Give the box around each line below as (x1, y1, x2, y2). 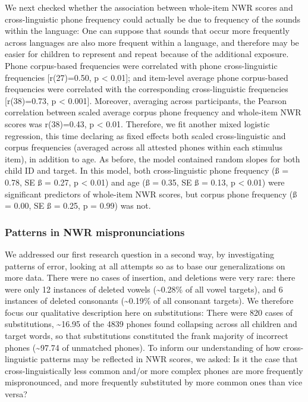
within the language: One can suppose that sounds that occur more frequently (5, 24, 290, 37)
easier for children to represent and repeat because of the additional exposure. (5, 48, 289, 60)
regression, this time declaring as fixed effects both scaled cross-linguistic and (5, 129, 286, 142)
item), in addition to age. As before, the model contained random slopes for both (5, 152, 300, 165)
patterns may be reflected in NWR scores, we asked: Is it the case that (40, 353, 298, 365)
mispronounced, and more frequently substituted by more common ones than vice (5, 376, 303, 388)
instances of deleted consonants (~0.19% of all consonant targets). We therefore (5, 294, 294, 307)
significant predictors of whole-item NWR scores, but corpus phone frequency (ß (5, 187, 297, 200)
